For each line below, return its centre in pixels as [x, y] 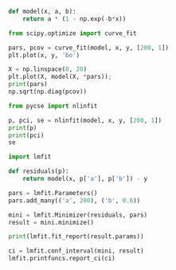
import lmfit [30, 157]
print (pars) [28, 84]
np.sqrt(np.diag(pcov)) [48, 92]
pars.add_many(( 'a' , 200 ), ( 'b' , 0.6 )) [74, 200]
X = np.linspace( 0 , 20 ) [48, 69]
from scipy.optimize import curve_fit [72, 33]
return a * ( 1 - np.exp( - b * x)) [74, 19]
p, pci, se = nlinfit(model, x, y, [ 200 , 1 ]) [85, 120]
